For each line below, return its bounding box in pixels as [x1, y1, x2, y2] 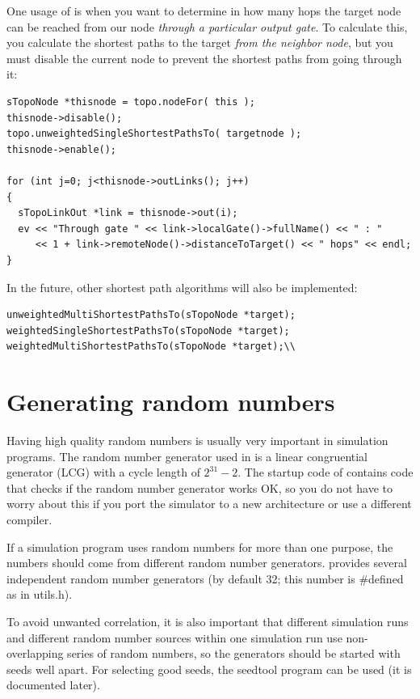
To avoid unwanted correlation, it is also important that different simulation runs [6, 612, 409, 629]
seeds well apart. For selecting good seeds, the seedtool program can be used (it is [6, 660, 412, 677]
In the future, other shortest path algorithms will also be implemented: [6, 278, 358, 295]
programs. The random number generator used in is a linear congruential [6, 447, 368, 464]
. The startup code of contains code [237, 464, 414, 481]
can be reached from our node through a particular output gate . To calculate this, [6, 18, 408, 35]
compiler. [6, 510, 52, 527]
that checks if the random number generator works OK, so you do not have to [6, 479, 393, 496]
